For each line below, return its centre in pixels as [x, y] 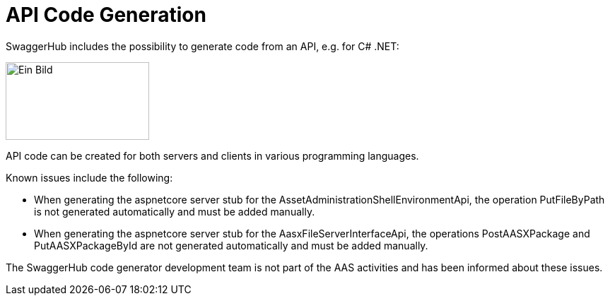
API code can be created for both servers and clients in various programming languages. [212, 155]
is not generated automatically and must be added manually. [175, 211]
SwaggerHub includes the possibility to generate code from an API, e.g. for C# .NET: [203, 46]
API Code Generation [106, 15]
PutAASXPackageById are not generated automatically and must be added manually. [231, 245]
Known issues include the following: [89, 177]
